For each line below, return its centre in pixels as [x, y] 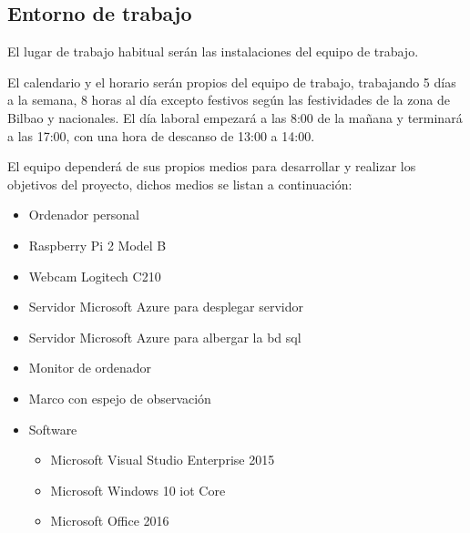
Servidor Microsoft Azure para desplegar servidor [166, 307]
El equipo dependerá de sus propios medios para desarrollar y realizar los [212, 166]
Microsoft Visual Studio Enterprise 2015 [163, 460]
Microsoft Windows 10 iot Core [138, 490]
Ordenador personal [84, 215]
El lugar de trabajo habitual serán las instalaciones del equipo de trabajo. [213, 51]
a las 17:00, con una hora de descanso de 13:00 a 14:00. [161, 135]
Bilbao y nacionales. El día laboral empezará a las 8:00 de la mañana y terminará [235, 117]
